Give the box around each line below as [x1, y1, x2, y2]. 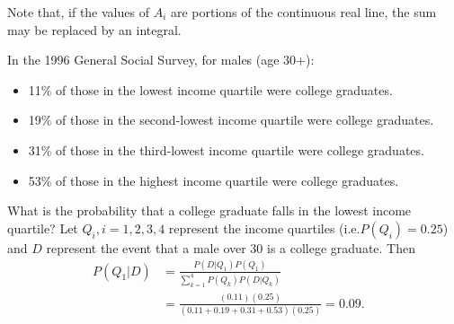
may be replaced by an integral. [7, 20, 182, 39]
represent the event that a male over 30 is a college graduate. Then [46, 238, 416, 257]
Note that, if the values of [7, 3, 149, 21]
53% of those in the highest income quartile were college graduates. [28, 171, 399, 189]
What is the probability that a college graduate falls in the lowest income [7, 201, 412, 220]
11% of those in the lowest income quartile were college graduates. [28, 80, 393, 99]
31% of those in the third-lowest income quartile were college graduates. [28, 140, 424, 159]
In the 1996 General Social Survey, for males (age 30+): [7, 50, 315, 69]
